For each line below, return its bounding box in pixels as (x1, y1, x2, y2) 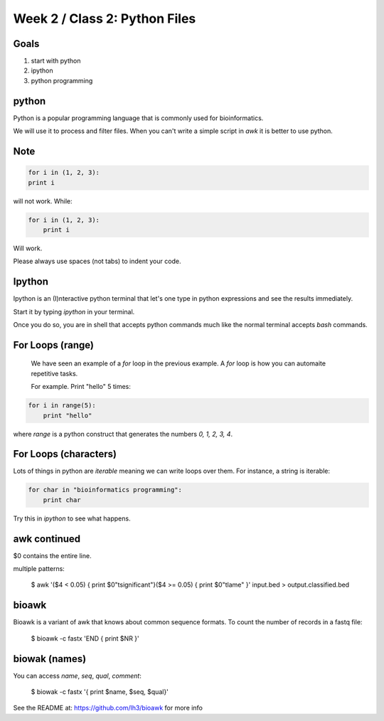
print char (43, 496, 81, 504)
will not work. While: (13, 196, 73, 205)
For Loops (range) (13, 338, 94, 351)
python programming (31, 76, 93, 85)
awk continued (13, 533, 81, 545)
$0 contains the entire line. (13, 551, 92, 560)
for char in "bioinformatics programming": (28, 486, 183, 494)
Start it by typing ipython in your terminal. (13, 307, 135, 316)
